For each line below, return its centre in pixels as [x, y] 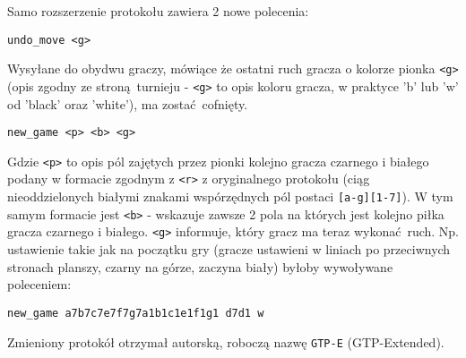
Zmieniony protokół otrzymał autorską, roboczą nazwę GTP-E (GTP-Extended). [226, 341]
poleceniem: [39, 284]
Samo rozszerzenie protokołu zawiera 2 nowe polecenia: [158, 11]
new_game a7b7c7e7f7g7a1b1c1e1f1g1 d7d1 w [136, 313]
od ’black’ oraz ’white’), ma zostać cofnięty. [128, 103]
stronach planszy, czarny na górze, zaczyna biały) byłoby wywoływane [200, 266]
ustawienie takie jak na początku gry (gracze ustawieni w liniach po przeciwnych [229, 249]
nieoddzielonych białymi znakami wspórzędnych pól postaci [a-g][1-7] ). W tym [230, 196]
